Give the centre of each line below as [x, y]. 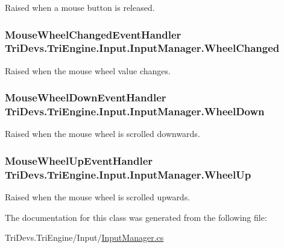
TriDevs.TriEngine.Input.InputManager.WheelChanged [142, 48]
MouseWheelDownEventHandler [86, 97]
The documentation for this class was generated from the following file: [136, 217]
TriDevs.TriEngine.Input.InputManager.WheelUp [128, 174]
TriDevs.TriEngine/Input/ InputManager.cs [84, 237]
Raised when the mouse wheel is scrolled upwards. [98, 197]
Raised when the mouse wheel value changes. [88, 70]
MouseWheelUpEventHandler [79, 160]
